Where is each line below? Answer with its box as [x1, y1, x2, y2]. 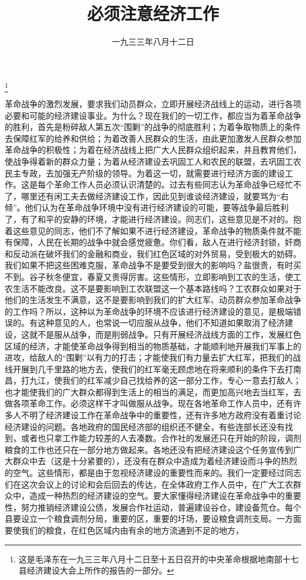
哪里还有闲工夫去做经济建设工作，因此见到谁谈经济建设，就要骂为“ [21, 189, 281, 202]
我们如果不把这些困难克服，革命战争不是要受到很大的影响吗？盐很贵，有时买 [5, 259, 301, 271]
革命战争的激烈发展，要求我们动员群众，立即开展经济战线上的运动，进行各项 [5, 98, 301, 110]
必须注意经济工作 [87, 1, 219, 25]
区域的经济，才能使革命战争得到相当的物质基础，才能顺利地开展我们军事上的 [5, 339, 301, 352]
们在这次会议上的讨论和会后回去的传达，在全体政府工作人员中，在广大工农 [5, 478, 293, 490]
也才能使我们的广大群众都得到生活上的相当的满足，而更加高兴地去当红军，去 [5, 385, 301, 398]
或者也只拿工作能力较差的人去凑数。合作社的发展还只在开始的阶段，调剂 [21, 432, 301, 444]
